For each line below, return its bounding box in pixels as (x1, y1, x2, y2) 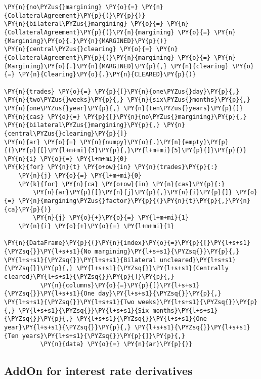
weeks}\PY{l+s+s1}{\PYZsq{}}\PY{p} (138, 298, 258, 306)
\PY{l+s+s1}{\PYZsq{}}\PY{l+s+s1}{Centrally (76, 265, 229, 272)
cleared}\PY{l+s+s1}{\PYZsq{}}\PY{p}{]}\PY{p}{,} (4, 273, 175, 280)
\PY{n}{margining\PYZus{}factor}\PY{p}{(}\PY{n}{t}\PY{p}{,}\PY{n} (18, 197, 250, 205)
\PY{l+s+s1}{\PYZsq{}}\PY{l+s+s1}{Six (18, 307, 149, 314)
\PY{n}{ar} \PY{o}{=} (4, 138, 77, 146)
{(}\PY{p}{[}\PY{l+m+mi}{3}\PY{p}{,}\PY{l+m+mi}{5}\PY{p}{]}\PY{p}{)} (4, 147, 247, 154)
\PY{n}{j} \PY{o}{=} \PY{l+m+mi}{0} (18, 172, 142, 180)
